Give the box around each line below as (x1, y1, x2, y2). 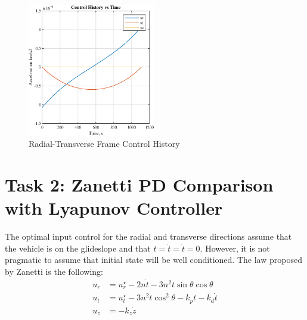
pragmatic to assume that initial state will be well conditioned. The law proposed (5, 253, 302, 266)
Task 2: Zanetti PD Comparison (5, 172, 274, 196)
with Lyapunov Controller (5, 196, 223, 220)
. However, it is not (200, 241, 270, 254)
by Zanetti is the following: (5, 265, 103, 277)
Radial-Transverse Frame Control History (29, 137, 180, 150)
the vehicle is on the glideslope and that (5, 241, 151, 254)
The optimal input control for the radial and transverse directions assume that (5, 230, 292, 243)
